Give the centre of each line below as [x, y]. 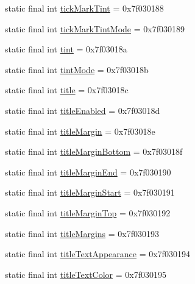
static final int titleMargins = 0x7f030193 [82, 233]
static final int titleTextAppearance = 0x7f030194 [97, 254]
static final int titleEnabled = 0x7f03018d [83, 110]
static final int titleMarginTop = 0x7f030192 [88, 212]
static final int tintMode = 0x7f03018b [77, 69]
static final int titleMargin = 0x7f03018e [80, 131]
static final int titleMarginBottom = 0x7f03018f [94, 151]
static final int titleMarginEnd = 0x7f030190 [88, 172]
